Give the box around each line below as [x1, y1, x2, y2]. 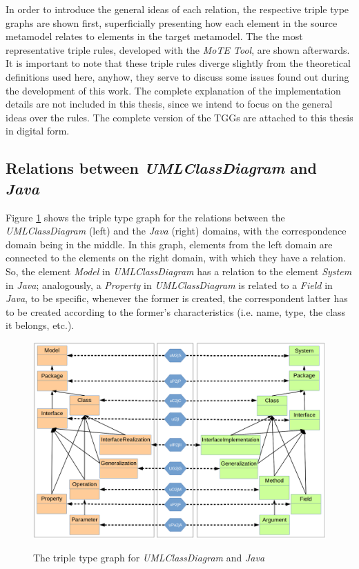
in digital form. [6, 123, 70, 138]
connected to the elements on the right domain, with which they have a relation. [6, 250, 346, 265]
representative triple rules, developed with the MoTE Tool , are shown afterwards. [6, 42, 350, 57]
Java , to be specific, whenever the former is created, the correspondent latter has [6, 291, 348, 306]
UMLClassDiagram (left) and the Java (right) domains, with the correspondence [6, 223, 347, 238]
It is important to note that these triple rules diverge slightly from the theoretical [6, 56, 351, 70]
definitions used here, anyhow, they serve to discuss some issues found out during [6, 69, 349, 83]
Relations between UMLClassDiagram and [6, 157, 317, 179]
